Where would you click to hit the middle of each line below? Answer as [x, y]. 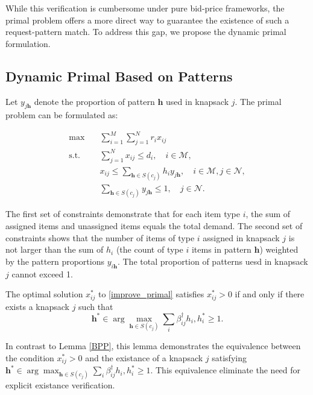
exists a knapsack [37, 306]
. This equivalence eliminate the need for [226, 370]
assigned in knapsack [241, 237]
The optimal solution [44, 294]
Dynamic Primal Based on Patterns [119, 76]
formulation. [28, 43]
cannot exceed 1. [42, 273]
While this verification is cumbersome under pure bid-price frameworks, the [145, 8]
